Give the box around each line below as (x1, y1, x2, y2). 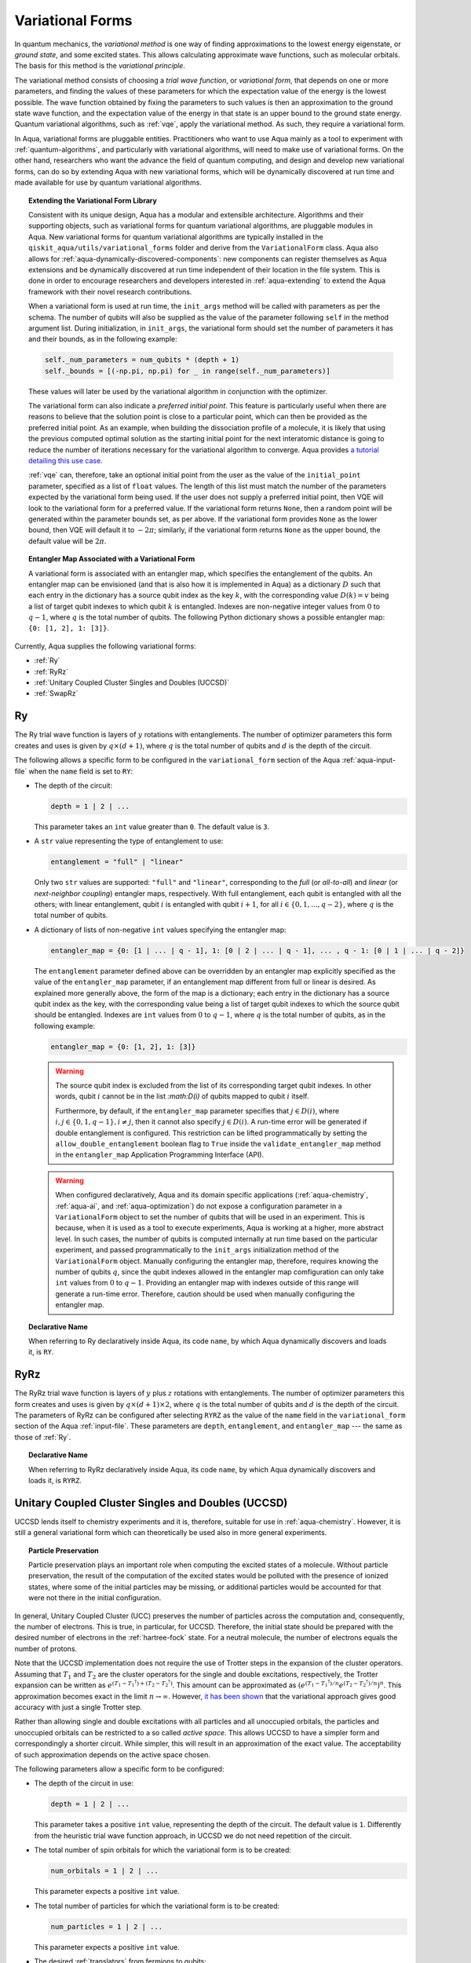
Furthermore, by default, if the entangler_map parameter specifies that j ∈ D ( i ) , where (55, 1106, 340, 1115)
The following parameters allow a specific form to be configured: (14, 1764, 225, 1774)
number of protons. (14, 1643, 78, 1653)
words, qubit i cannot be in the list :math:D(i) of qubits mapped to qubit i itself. (55, 1091, 309, 1101)
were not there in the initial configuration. (28, 1593, 162, 1603)
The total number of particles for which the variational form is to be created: (34, 1901, 280, 1910)
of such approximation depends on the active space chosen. (14, 1749, 211, 1759)
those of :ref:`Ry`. (14, 1432, 71, 1442)
